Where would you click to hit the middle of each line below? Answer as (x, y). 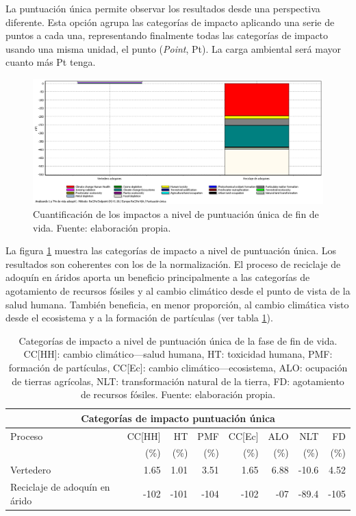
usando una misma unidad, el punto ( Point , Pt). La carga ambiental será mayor (174, 48)
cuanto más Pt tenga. (51, 62)
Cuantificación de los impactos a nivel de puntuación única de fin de (176, 213)
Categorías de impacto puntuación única (178, 418)
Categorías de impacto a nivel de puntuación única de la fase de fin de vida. (178, 340)
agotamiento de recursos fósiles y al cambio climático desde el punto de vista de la (178, 290)
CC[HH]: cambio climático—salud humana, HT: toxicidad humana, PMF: (178, 354)
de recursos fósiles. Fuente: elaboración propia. (178, 394)
